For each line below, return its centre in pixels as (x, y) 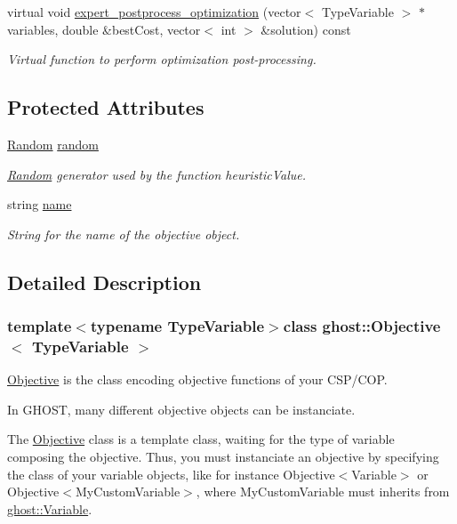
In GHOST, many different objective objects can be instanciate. (181, 409)
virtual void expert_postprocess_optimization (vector (154, 12)
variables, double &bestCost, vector (104, 29)
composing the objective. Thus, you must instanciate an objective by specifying (223, 457)
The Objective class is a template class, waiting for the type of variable (201, 439)
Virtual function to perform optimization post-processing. (162, 59)
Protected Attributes (106, 107)
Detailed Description (104, 282)
